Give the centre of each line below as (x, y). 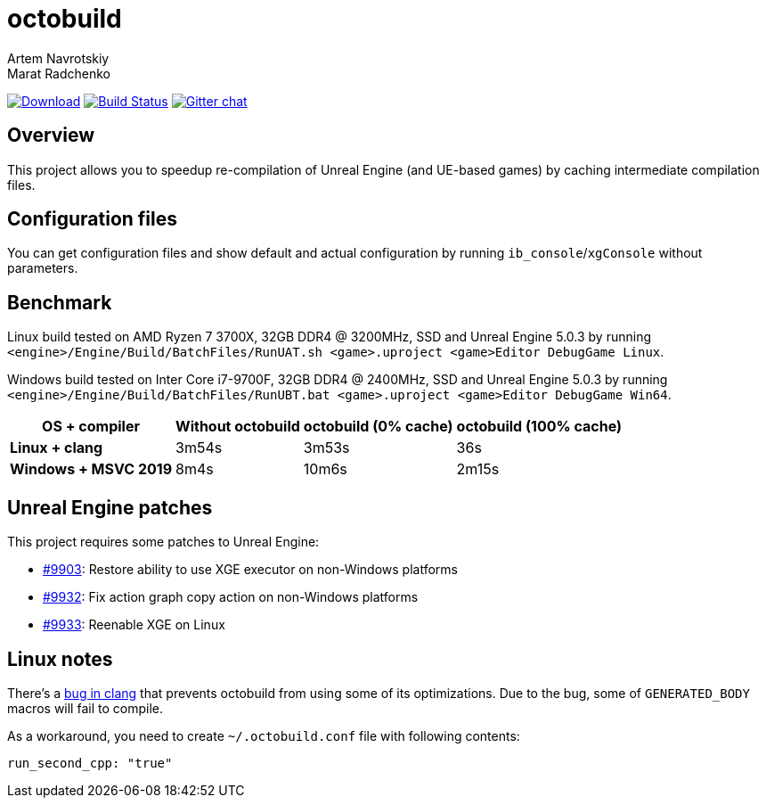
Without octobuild (238, 427)
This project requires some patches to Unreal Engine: (163, 542)
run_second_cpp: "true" (90, 763)
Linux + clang (57, 448)
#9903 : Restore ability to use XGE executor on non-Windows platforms (250, 570)
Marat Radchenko (59, 73)
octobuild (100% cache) (539, 427)
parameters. (43, 268)
